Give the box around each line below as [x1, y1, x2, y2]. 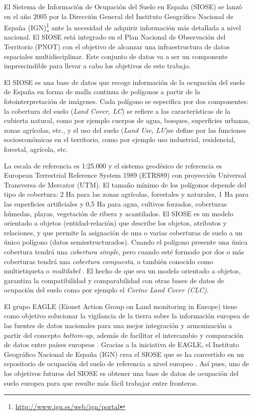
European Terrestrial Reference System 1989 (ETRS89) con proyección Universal [4, 170, 246, 180]
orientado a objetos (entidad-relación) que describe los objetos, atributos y [4, 218, 227, 228]
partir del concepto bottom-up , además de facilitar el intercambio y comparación [4, 330, 244, 340]
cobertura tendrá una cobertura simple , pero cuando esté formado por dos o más [4, 246, 244, 256]
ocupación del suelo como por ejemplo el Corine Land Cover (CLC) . [4, 285, 209, 295]
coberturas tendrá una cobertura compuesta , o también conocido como [4, 256, 213, 266]
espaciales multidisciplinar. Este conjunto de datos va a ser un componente [4, 51, 228, 61]
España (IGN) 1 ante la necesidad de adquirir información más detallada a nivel [4, 21, 241, 32]
